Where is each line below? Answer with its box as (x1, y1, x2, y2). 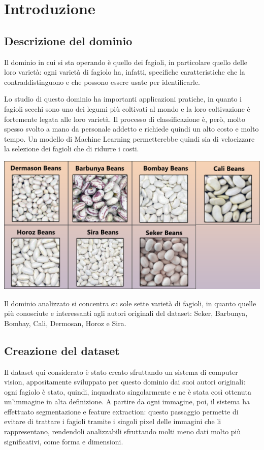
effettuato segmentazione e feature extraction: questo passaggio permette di (4, 406, 239, 416)
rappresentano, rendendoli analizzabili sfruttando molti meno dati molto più (4, 426, 241, 437)
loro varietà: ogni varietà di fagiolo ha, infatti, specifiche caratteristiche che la (4, 67, 245, 77)
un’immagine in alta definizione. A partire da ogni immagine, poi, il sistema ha (4, 396, 250, 407)
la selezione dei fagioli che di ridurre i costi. (4, 143, 139, 154)
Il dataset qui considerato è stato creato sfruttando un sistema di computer (4, 366, 238, 377)
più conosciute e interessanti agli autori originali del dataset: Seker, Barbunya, (4, 308, 248, 318)
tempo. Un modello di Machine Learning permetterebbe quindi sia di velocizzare (4, 133, 255, 144)
